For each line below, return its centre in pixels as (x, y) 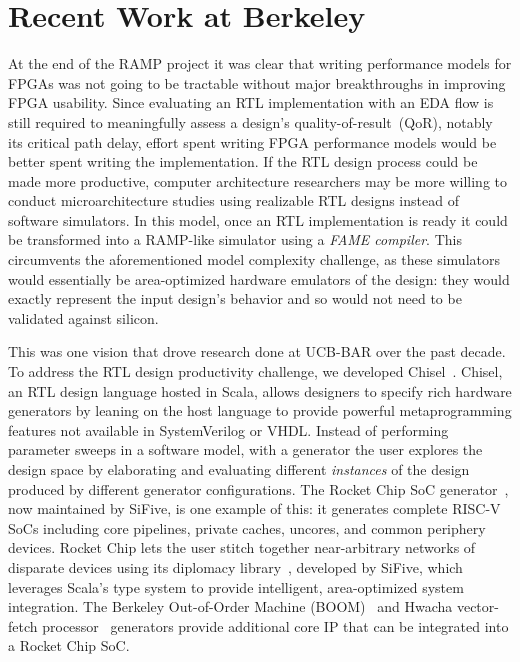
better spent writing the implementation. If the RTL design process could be (243, 161)
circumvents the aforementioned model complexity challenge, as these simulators (254, 259)
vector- (477, 606)
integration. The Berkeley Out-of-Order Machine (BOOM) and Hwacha (230, 606)
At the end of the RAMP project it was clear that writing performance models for (260, 63)
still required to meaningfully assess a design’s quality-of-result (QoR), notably (250, 121)
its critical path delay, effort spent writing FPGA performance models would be (252, 141)
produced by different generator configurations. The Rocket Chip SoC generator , (258, 488)
